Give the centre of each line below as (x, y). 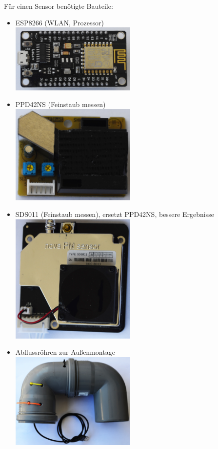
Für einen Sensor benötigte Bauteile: (59, 6)
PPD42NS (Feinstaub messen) (60, 104)
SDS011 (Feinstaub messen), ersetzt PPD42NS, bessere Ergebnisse (115, 214)
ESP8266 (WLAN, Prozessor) (59, 22)
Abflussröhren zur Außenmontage (65, 352)
